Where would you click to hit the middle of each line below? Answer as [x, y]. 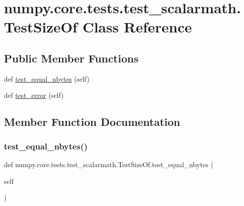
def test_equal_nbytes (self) [47, 78]
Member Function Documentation [92, 122]
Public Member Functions [71, 58]
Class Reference [137, 27]
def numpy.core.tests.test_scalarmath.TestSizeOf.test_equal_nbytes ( [109, 164]
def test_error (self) [34, 95]
